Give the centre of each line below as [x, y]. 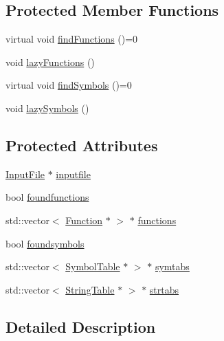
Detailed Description [81, 326]
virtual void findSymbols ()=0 [69, 85]
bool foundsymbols [45, 243]
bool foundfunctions [47, 197]
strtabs [164, 289]
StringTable [90, 289]
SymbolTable [93, 266]
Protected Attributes [82, 145]
